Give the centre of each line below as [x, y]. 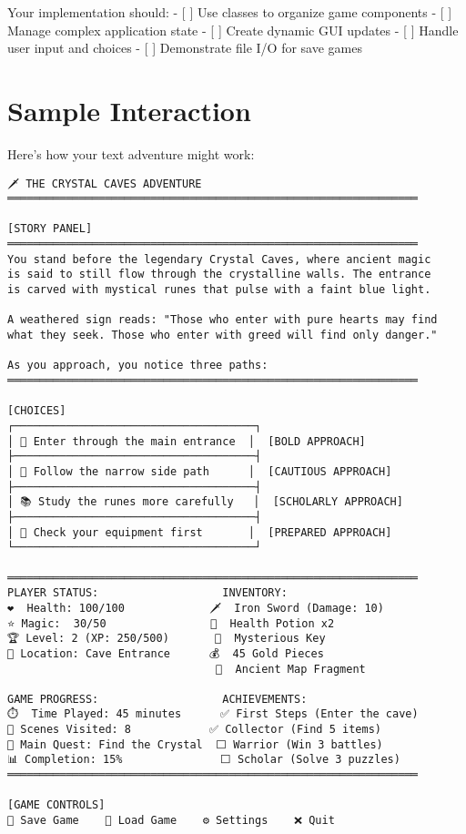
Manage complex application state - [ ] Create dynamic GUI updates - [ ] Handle [233, 30]
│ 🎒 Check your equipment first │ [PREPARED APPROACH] [200, 532]
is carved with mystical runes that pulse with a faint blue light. [219, 290]
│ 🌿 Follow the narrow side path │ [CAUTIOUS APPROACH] [200, 471]
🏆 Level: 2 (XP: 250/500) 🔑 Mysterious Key [167, 639]
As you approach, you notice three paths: [138, 366]
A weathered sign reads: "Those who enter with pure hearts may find [223, 320]
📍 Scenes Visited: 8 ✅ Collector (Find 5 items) [194, 730]
